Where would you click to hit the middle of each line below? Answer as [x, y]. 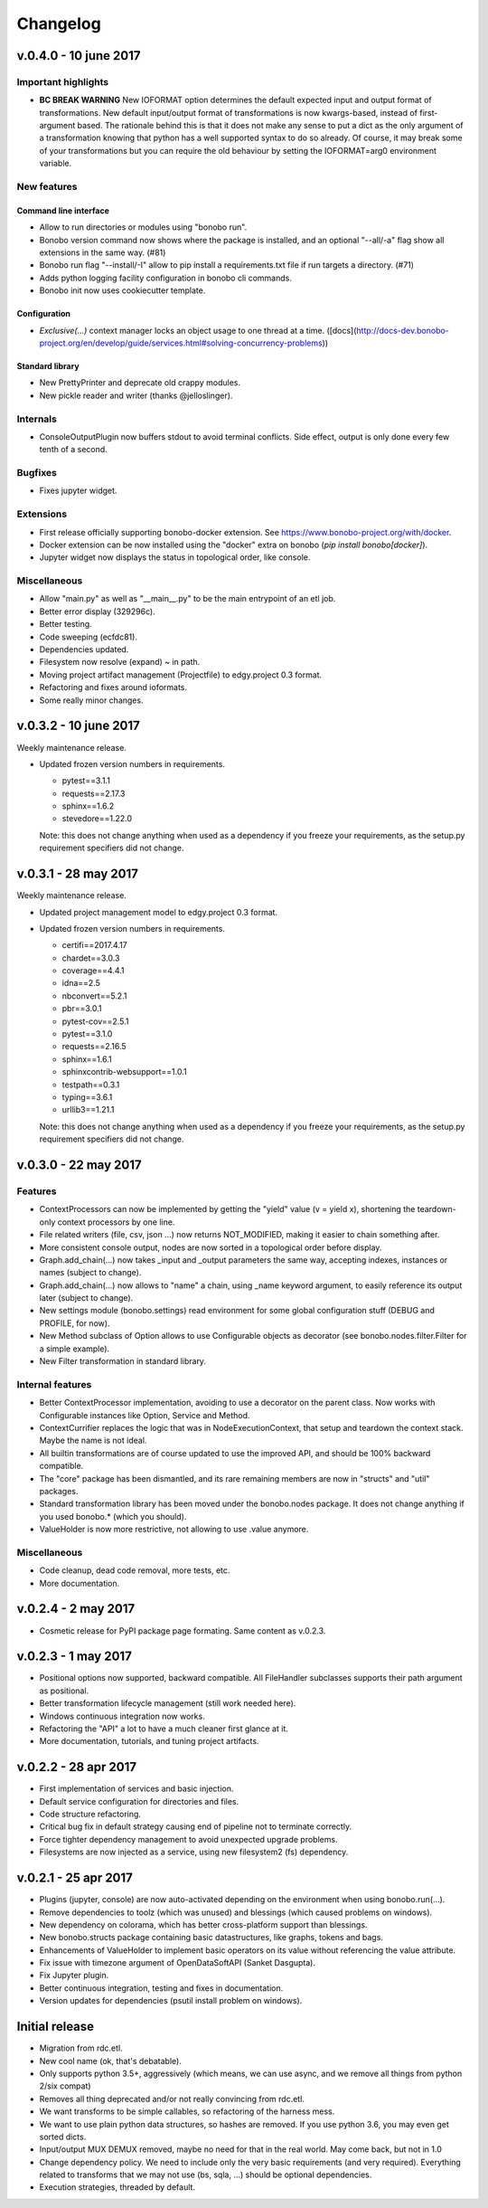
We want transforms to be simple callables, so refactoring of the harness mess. [187, 2111]
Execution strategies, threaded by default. [117, 2187]
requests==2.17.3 [94, 793]
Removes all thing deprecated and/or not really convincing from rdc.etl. [172, 2099]
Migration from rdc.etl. [81, 2048]
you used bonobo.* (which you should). [113, 1516]
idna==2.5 [81, 983]
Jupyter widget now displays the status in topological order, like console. [175, 557]
